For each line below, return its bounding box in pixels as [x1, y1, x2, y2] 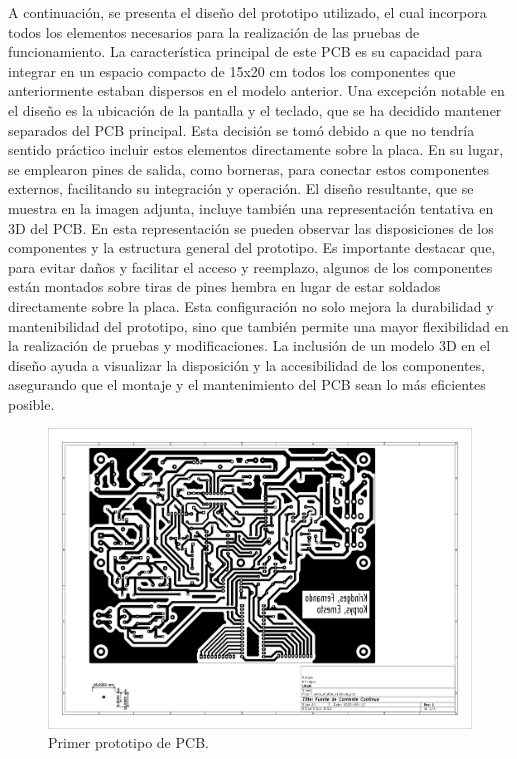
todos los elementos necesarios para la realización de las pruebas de [8, 21, 420, 42]
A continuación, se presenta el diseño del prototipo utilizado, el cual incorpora [8, 2, 487, 22]
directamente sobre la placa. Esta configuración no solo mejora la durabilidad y [8, 295, 494, 316]
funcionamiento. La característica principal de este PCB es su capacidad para [8, 41, 483, 62]
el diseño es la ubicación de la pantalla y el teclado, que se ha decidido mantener [8, 99, 502, 120]
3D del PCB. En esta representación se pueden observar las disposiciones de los [8, 217, 494, 238]
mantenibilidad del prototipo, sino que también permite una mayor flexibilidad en [8, 315, 509, 336]
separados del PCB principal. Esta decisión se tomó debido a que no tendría [8, 119, 475, 140]
